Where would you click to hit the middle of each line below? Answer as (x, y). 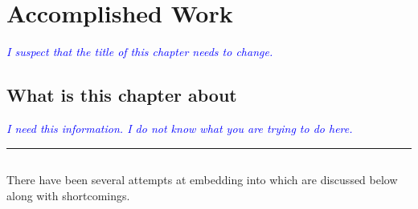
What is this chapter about (122, 95)
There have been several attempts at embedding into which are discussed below (202, 179)
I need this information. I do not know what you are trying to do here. (180, 128)
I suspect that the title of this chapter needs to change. (140, 52)
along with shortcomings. (68, 195)
